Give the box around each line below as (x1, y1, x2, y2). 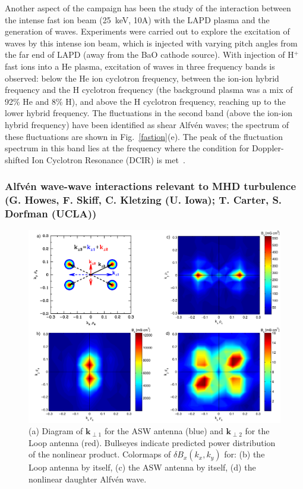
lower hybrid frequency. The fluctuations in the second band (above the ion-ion (5, 107, 293, 119)
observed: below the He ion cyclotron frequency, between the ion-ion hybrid (5, 71, 279, 84)
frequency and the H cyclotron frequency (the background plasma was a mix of (5, 83, 293, 96)
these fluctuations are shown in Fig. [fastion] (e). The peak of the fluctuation (5, 130, 283, 142)
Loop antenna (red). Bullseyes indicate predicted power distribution (29, 436, 276, 448)
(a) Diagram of (29, 425, 83, 437)
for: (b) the (224, 448, 265, 460)
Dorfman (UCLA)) (5, 206, 97, 221)
